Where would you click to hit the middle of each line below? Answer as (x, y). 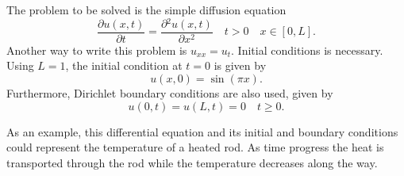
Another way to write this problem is (97, 50)
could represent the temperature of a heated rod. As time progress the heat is (195, 147)
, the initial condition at (124, 65)
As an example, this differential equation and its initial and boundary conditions (202, 131)
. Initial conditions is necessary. (307, 50)
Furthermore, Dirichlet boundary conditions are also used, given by (170, 92)
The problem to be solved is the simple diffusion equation (146, 10)
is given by (240, 65)
